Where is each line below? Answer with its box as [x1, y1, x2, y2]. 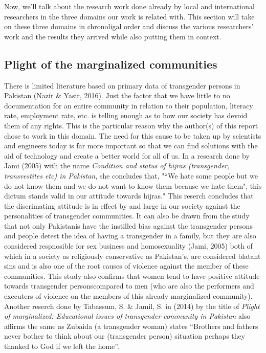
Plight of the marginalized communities [4, 56, 217, 72]
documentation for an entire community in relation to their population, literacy [4, 100, 253, 111]
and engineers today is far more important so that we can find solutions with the [4, 140, 258, 151]
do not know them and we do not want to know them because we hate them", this [4, 180, 262, 191]
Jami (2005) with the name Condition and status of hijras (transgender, [4, 160, 230, 171]
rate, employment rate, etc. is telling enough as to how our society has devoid [4, 110, 248, 121]
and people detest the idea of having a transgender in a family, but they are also [4, 230, 256, 241]
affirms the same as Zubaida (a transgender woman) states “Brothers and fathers [4, 320, 258, 331]
